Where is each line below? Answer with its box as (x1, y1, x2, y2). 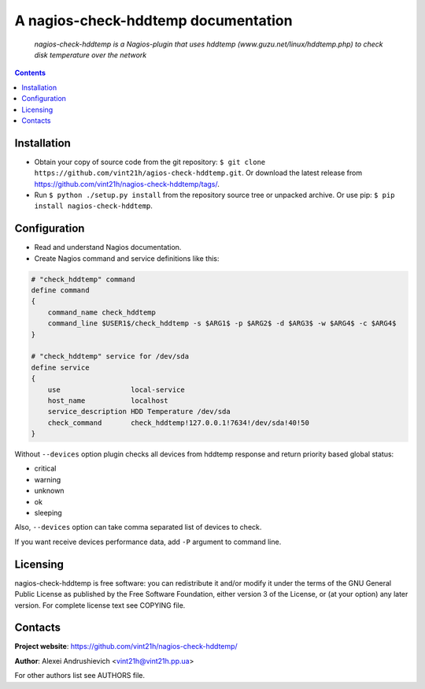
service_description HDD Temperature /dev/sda (47, 407, 231, 416)
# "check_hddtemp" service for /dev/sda (31, 352, 189, 361)
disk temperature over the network (34, 50, 147, 59)
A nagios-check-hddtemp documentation (14, 12, 293, 29)
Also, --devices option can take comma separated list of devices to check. (14, 523, 262, 532)
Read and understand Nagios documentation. (34, 243, 182, 252)
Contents (14, 68, 46, 78)
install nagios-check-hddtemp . (34, 201, 153, 210)
